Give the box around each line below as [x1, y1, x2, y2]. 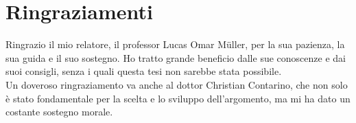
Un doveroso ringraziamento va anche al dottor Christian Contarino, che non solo [5, 77, 348, 91]
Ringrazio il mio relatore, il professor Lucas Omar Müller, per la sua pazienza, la [5, 37, 345, 52]
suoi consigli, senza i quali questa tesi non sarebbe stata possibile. [5, 64, 282, 78]
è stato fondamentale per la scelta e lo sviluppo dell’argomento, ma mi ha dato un [5, 91, 351, 105]
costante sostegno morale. [5, 104, 113, 119]
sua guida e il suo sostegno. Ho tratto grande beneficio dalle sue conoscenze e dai [5, 50, 346, 65]
